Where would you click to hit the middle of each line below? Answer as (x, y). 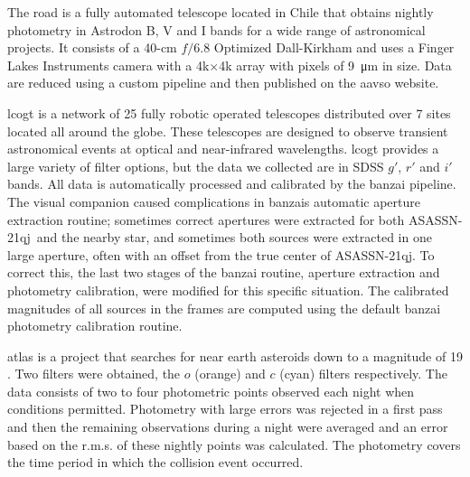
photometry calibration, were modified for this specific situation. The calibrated (228, 290)
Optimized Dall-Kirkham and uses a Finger (334, 47)
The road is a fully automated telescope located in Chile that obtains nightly (221, 12)
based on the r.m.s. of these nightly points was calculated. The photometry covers (234, 444)
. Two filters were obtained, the (94, 374)
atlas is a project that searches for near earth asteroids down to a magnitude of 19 (235, 355)
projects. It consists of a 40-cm (92, 47)
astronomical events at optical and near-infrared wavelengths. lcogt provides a (223, 149)
